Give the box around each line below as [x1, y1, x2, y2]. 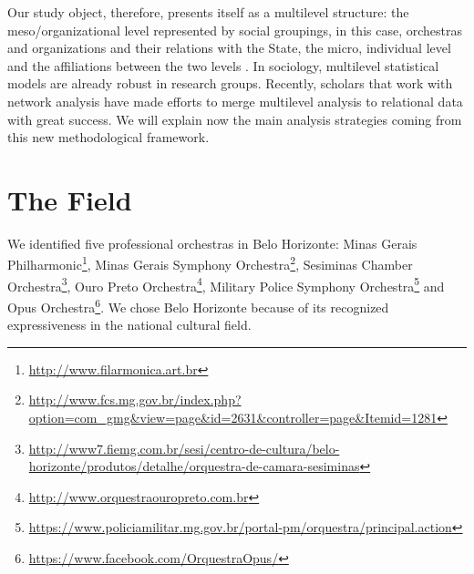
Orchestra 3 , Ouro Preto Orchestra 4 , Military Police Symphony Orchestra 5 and [7, 273, 445, 295]
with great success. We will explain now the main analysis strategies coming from [7, 109, 462, 128]
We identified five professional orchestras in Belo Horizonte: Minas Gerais [7, 233, 417, 252]
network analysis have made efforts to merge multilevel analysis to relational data [7, 91, 463, 110]
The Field [7, 180, 132, 218]
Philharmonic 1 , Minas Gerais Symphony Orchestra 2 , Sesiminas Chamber [7, 252, 413, 274]
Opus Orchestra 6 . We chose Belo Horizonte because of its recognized [7, 294, 389, 316]
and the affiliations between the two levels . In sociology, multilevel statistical [7, 56, 439, 75]
